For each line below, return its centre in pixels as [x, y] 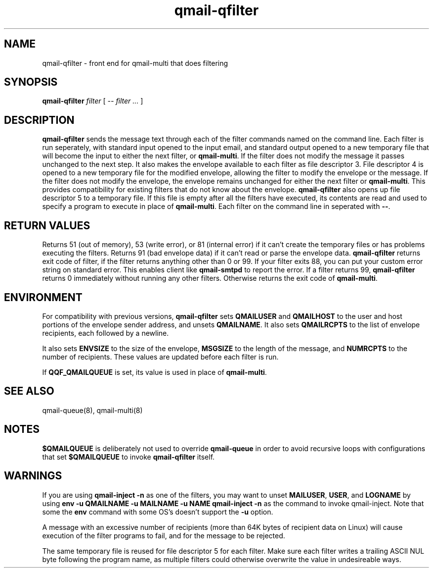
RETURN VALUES [47, 225]
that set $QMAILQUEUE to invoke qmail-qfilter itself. [129, 457]
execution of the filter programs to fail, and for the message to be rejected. [164, 535]
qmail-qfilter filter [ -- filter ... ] [93, 101]
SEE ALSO [29, 391]
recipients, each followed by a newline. [106, 333]
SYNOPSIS [31, 82]
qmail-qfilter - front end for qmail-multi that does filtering [135, 63]
